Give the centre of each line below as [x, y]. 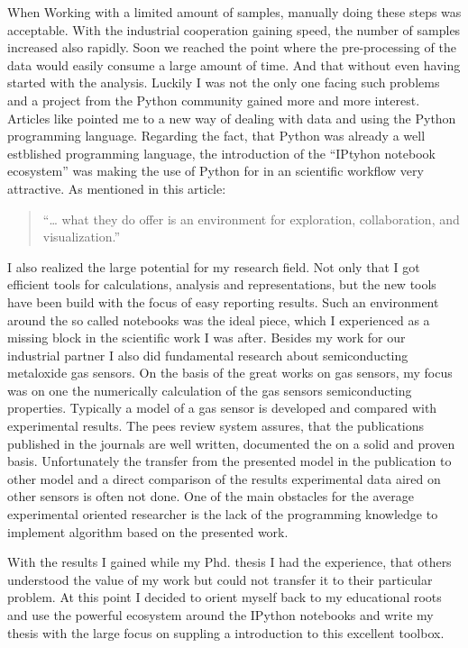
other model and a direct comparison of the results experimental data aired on [224, 478]
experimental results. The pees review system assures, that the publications [216, 426]
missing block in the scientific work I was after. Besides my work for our [206, 338]
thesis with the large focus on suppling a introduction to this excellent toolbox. [226, 632]
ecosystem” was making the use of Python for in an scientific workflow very [216, 171]
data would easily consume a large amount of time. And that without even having [234, 64]
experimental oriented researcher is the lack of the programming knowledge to [223, 514]
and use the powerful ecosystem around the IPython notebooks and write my [220, 615]
